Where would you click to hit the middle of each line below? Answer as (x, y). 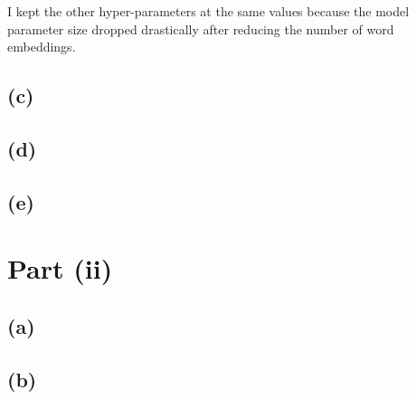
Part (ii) (60, 268)
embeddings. (42, 47)
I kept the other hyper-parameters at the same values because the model (208, 11)
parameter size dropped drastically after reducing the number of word (201, 28)
